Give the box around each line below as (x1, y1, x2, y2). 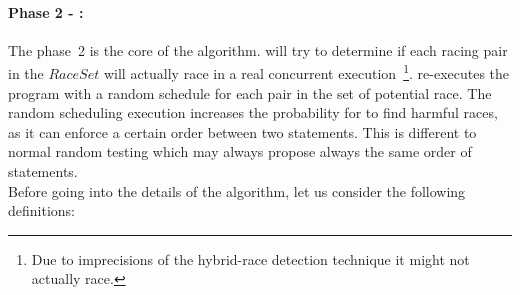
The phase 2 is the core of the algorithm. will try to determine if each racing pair (8, 39, 508, 60)
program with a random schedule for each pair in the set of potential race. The (8, 82, 492, 103)
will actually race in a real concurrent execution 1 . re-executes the (103, 60, 510, 84)
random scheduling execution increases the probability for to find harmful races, (8, 102, 498, 123)
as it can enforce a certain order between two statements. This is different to (8, 121, 477, 142)
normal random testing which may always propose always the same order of (8, 141, 472, 162)
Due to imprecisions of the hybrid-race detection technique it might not (31, 248, 470, 269)
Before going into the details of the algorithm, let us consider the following (8, 180, 466, 201)
